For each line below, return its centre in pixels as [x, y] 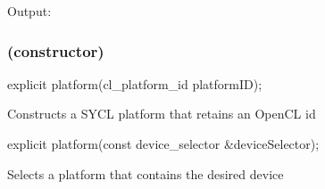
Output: [29, 11]
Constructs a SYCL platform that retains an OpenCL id [162, 114]
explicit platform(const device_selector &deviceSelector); [163, 144]
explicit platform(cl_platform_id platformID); [135, 83]
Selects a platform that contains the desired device [146, 173]
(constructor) [56, 50]
